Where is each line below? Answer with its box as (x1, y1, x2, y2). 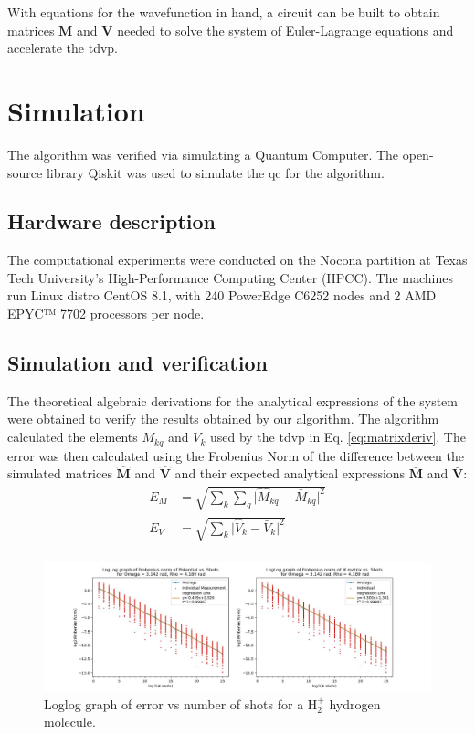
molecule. (44, 712, 96, 731)
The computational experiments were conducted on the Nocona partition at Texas (7, 250, 468, 269)
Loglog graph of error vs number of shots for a (44, 694, 304, 713)
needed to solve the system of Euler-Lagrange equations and (117, 20, 454, 39)
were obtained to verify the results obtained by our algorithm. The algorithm (7, 409, 439, 428)
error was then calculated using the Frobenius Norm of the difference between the (7, 446, 464, 465)
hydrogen (329, 694, 381, 713)
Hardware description (7, 207, 216, 236)
